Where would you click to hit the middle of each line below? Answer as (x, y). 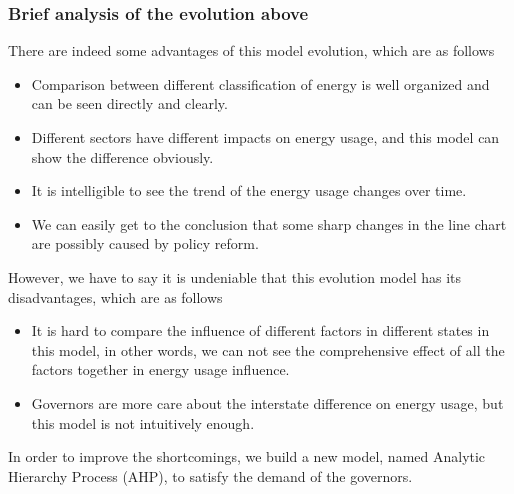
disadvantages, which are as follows (115, 296)
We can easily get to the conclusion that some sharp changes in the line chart (269, 223)
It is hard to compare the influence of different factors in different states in (260, 330)
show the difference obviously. (122, 156)
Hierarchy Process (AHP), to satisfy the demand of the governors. (210, 475)
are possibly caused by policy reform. (145, 243)
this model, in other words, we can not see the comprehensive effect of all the (268, 349)
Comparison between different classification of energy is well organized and (260, 83)
